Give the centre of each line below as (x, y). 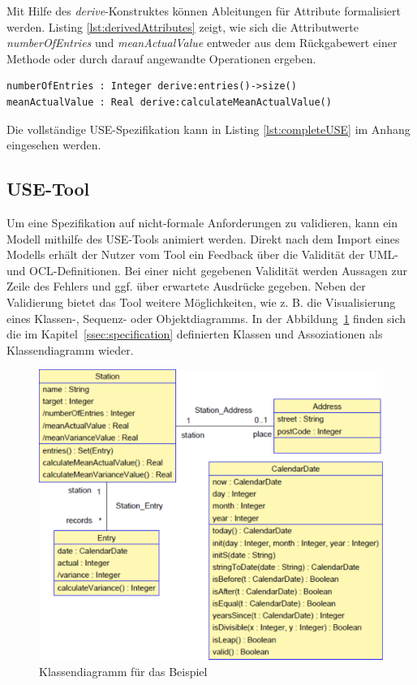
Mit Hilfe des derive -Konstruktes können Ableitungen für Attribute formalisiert (204, 11)
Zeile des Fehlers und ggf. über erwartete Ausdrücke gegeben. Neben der (186, 286)
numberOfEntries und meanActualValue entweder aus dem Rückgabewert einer (202, 43)
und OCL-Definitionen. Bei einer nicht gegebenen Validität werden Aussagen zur (207, 270)
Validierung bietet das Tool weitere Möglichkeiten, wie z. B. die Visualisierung (201, 302)
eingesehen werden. (54, 145)
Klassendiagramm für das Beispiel (123, 671)
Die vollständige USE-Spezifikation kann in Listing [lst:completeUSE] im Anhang (208, 129)
